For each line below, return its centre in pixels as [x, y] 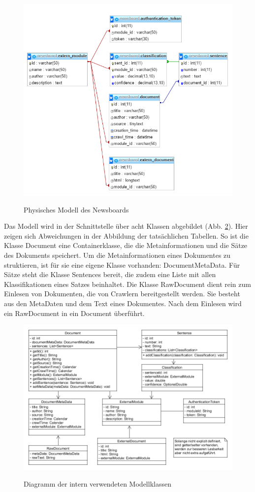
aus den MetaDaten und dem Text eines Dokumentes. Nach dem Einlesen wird [123, 303]
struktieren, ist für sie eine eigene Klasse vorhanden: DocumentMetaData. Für [122, 264]
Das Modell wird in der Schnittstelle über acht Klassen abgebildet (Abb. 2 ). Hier [126, 226]
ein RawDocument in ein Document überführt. [74, 313]
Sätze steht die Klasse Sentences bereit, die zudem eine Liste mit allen [110, 274]
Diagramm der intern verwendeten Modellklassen [97, 484]
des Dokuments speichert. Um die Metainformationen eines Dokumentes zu [117, 255]
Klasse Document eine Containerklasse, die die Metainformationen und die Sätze [126, 245]
